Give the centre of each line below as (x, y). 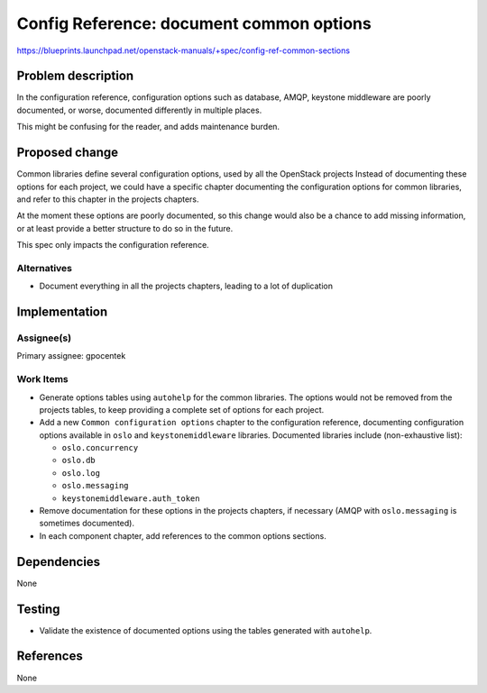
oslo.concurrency (100, 448)
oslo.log (81, 473)
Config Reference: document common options (194, 23)
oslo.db (79, 460)
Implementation (62, 312)
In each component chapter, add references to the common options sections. (183, 535)
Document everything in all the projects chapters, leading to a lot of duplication (186, 286)
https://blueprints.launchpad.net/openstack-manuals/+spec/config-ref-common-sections (184, 50)
